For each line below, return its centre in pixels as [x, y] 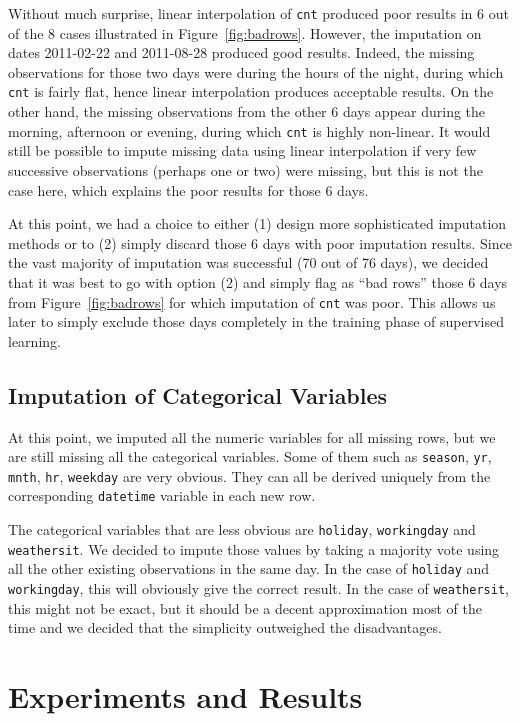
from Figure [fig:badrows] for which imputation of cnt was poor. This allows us [252, 301]
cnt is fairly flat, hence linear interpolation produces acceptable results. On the [251, 91]
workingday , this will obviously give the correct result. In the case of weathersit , [258, 588]
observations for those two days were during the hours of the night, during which [256, 71]
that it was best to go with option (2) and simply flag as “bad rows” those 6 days [258, 281]
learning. [34, 340]
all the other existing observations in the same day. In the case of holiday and [249, 568]
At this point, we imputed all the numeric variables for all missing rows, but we [252, 436]
